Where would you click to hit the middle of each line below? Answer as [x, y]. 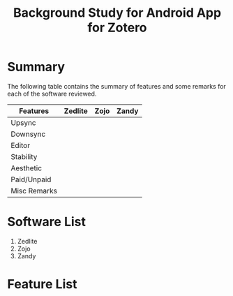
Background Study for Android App [117, 13]
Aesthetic [27, 168]
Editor [20, 145]
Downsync [28, 134]
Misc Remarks [34, 191]
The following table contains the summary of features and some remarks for [117, 86]
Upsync [23, 122]
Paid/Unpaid [31, 179]
